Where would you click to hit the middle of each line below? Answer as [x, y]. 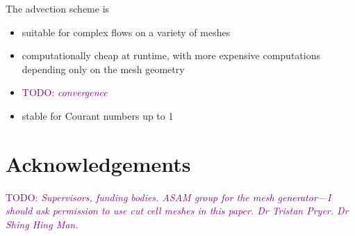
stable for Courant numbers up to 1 [98, 115]
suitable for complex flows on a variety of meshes [126, 32]
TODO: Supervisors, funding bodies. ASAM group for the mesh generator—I [168, 197]
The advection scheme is [58, 8]
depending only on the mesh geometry [103, 69]
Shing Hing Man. [42, 224]
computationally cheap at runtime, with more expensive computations [171, 55]
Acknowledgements [98, 163]
